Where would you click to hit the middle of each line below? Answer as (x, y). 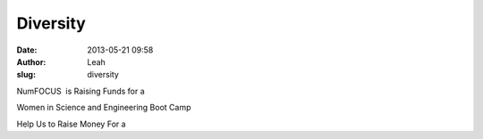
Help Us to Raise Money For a (71, 124)
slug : (26, 75)
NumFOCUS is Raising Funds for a (80, 91)
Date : (27, 50)
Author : (31, 61)
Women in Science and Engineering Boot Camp (104, 108)
